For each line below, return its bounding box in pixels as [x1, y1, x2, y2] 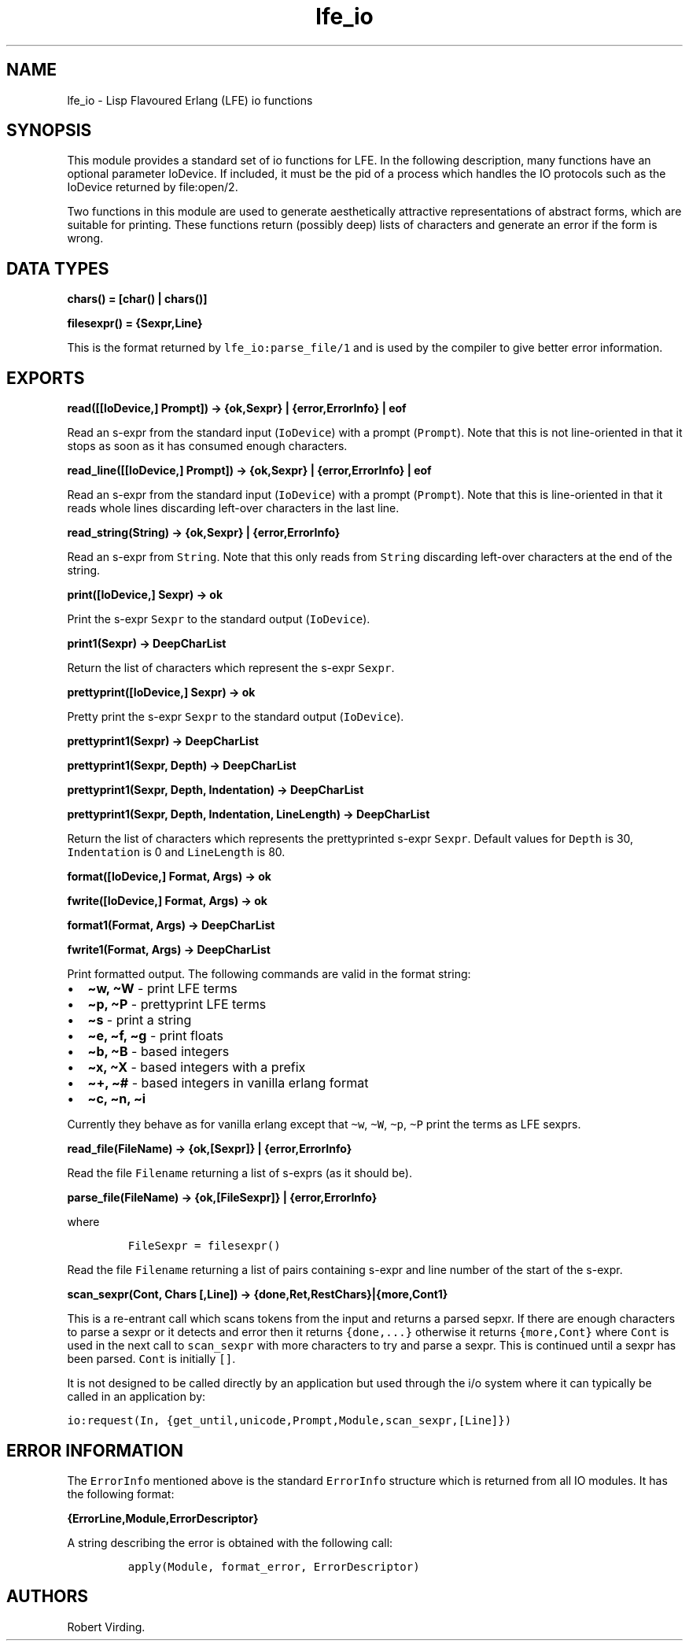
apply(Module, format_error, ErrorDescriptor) [127, 1560, 420, 1573]
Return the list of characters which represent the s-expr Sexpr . [67, 661, 395, 675]
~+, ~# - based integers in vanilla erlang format [87, 1075, 369, 1091]
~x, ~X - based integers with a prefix [87, 1059, 306, 1076]
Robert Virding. [67, 1619, 146, 1634]
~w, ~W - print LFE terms [87, 980, 238, 997]
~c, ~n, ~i [87, 1091, 146, 1107]
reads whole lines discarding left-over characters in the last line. [67, 501, 400, 515]
